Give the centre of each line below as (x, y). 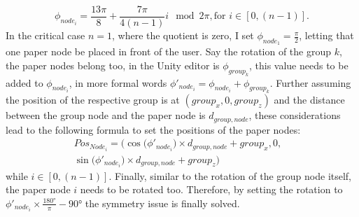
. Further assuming (310, 82)
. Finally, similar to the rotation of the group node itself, (230, 175)
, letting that (326, 35)
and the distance (309, 100)
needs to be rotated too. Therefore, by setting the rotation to (211, 189)
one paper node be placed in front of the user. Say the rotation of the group (169, 51)
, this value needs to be (298, 65)
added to (24, 82)
